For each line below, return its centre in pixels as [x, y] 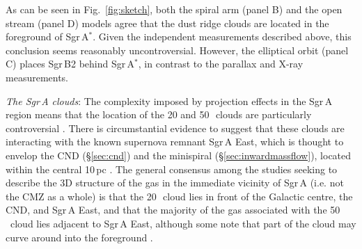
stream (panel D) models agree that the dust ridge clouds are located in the [167, 23]
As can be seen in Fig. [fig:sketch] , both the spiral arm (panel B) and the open [174, 9]
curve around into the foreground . [79, 237]
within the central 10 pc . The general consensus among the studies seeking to [172, 169]
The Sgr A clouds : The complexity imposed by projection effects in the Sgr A [169, 101]
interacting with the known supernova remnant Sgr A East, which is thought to [175, 142]
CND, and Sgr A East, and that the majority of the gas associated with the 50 [173, 210]
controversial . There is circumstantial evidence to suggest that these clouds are [175, 128]
